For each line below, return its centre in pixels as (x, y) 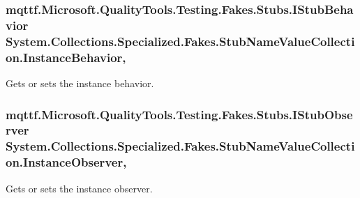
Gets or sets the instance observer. (79, 188)
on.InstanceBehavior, (66, 57)
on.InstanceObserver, (66, 162)
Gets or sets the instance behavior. (80, 83)
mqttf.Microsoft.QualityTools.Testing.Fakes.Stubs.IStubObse (179, 114)
